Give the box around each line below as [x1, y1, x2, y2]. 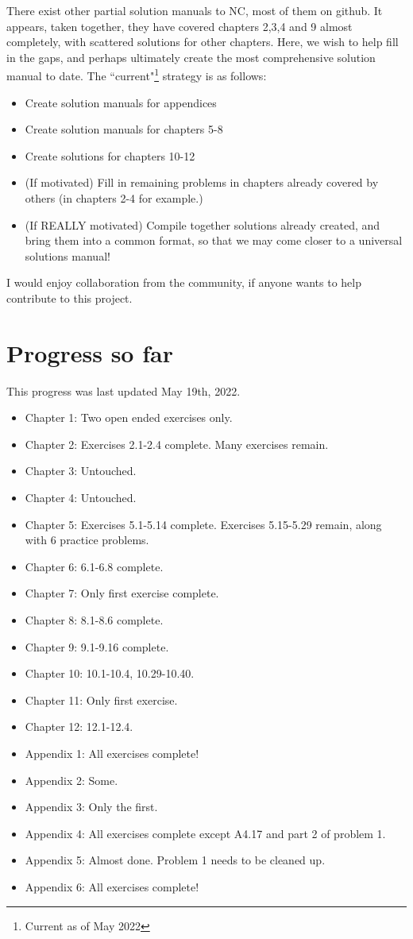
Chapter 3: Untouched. [25, 462, 137, 479]
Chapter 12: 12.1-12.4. [25, 718, 133, 735]
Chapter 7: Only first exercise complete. [25, 585, 219, 601]
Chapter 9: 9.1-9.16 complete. [25, 638, 169, 655]
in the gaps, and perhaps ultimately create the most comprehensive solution [6, 48, 376, 65]
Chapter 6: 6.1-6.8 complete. [25, 558, 164, 574]
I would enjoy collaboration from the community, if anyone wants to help [6, 274, 362, 291]
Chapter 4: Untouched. [25, 489, 137, 506]
